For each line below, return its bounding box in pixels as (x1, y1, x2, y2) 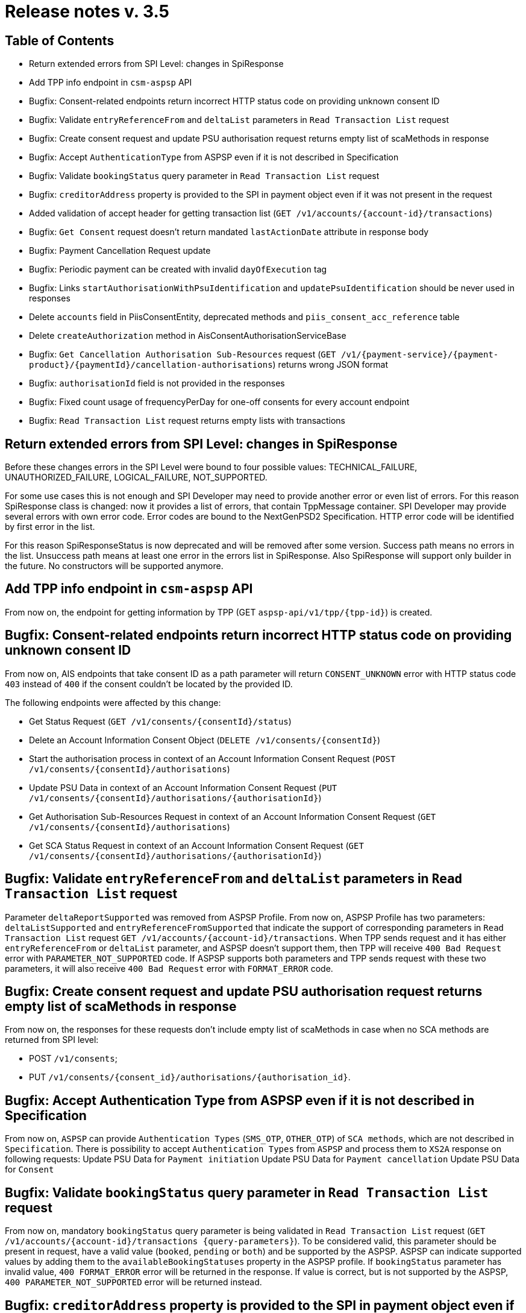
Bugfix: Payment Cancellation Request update (29, 245, 211, 256)
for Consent (5, 1164, 54, 1175)
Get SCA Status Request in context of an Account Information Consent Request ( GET (29, 840, 364, 851)
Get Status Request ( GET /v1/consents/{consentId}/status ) (29, 716, 292, 726)
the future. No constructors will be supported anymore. (5, 561, 224, 571)
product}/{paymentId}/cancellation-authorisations (29, 360, 273, 370)
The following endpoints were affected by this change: (5, 697, 221, 708)
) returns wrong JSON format (272, 359, 388, 370)
